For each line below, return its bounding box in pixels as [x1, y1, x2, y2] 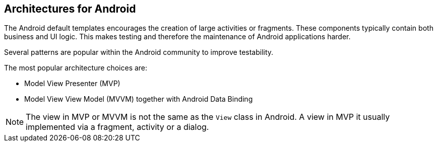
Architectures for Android [4, 3, 136, 15]
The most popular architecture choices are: [4, 63, 148, 72]
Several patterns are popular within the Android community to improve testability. [4, 48, 274, 57]
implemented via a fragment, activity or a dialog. [26, 122, 209, 132]
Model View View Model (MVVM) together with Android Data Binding [24, 95, 253, 104]
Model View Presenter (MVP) [24, 79, 120, 88]
